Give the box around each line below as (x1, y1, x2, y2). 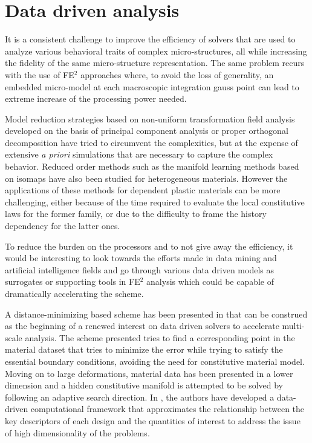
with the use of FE (5, 68, 74, 81)
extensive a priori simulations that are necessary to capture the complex (5, 148, 273, 161)
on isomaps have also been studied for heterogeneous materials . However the (5, 172, 288, 184)
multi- (282, 319, 305, 332)
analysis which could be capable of (146, 275, 275, 288)
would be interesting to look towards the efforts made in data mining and (5, 251, 277, 264)
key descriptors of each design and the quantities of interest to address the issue (5, 414, 301, 427)
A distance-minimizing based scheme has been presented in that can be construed (5, 307, 308, 320)
